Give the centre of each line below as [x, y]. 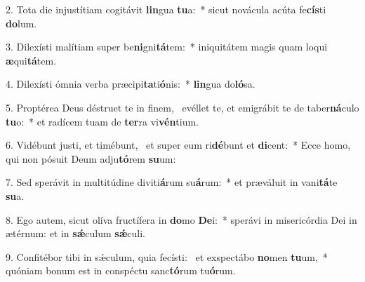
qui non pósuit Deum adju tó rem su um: [91, 158]
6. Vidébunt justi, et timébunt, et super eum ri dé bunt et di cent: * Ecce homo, [178, 145]
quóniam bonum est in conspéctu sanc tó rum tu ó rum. [121, 270]
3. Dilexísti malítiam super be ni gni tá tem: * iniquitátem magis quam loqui [167, 47]
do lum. [21, 23]
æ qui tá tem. [31, 60]
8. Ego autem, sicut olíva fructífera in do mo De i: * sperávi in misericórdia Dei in [181, 219]
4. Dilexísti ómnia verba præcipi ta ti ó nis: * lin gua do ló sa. [131, 84]
